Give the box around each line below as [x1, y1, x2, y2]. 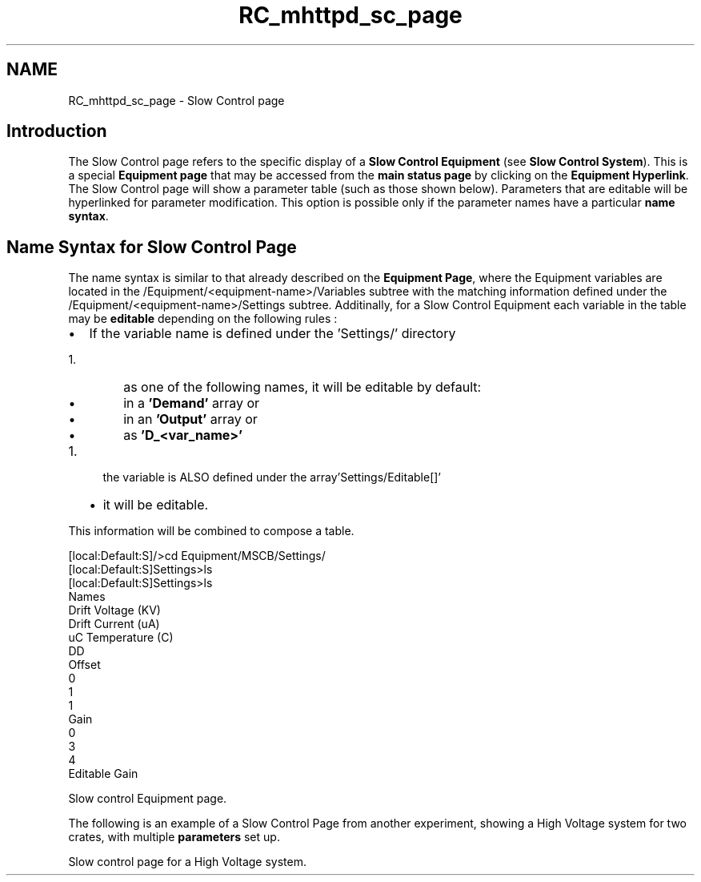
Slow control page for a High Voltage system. [68, 855, 307, 869]
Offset [68, 658, 101, 672]
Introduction [6, 121, 107, 142]
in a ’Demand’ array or [123, 395, 260, 412]
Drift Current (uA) [68, 617, 160, 631]
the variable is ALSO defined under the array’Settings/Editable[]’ [102, 470, 442, 485]
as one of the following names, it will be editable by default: [123, 379, 482, 396]
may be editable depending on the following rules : [68, 312, 338, 326]
